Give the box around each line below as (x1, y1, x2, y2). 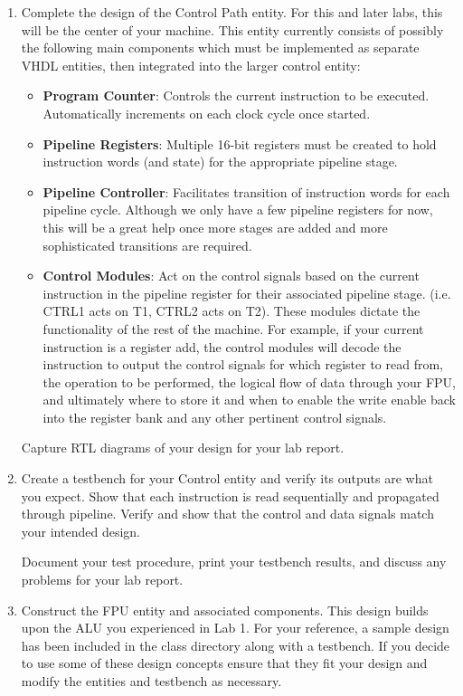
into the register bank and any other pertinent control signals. (43, 407, 387, 426)
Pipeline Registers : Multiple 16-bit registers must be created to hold (43, 134, 437, 153)
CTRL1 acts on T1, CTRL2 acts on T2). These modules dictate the (43, 301, 420, 320)
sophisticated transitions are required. (43, 235, 252, 254)
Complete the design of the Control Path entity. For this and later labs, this (21, 3, 443, 21)
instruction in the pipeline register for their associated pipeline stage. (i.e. (43, 283, 451, 302)
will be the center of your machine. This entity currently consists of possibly (21, 20, 444, 39)
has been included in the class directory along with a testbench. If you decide (21, 635, 450, 654)
